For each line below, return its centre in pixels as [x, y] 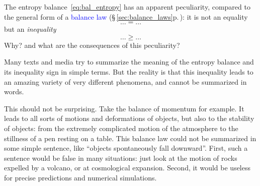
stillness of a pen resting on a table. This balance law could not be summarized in [130, 138]
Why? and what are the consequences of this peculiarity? [92, 45]
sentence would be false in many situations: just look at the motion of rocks [121, 158]
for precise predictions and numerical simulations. [80, 177]
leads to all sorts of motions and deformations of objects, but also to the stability [129, 118]
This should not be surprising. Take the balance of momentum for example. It [124, 108]
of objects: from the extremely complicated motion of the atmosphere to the [121, 128]
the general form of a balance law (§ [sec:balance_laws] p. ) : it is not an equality [126, 16]
